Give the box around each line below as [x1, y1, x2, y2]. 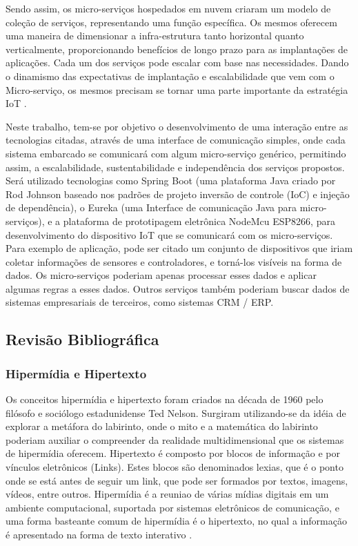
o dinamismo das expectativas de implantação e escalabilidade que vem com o [6, 68, 335, 83]
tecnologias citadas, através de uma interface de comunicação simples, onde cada [6, 133, 346, 147]
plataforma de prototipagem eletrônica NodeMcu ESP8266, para [63, 213, 335, 228]
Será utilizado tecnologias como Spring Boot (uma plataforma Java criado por [6, 173, 336, 188]
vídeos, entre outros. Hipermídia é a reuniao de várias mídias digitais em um [6, 487, 329, 501]
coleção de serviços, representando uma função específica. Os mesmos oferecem [6, 14, 337, 29]
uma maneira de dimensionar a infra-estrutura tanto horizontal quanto [6, 28, 304, 43]
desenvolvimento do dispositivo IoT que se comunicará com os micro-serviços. [6, 227, 333, 242]
